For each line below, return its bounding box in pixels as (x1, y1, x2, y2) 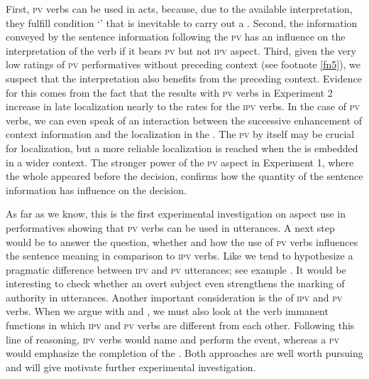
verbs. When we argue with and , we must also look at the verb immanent (6, 304, 329, 319)
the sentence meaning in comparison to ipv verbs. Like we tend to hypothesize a (6, 248, 353, 263)
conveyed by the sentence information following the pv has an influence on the (6, 29, 346, 44)
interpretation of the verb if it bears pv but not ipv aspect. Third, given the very (6, 43, 356, 58)
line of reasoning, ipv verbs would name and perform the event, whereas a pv (6, 331, 340, 346)
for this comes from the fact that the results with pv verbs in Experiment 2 (6, 85, 333, 100)
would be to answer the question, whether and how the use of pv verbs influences (6, 234, 358, 249)
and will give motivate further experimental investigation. (6, 359, 256, 374)
